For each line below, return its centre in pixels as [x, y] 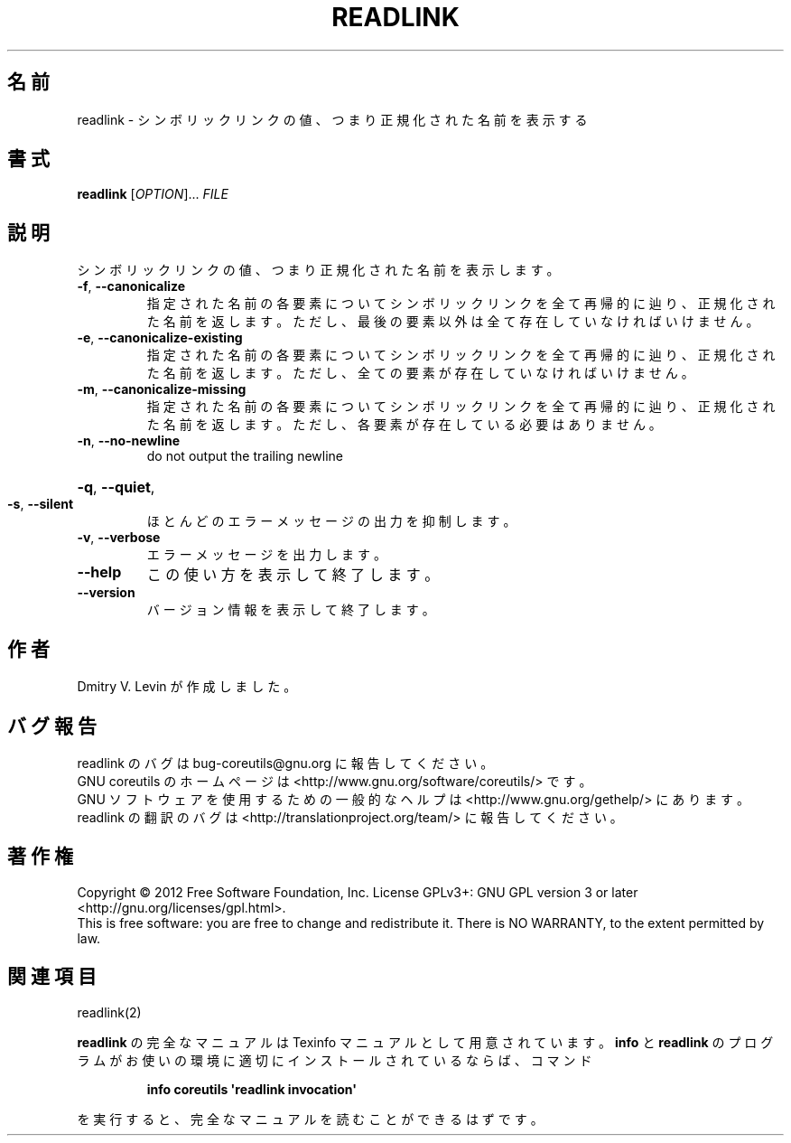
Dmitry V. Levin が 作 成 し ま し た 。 [187, 687]
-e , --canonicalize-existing [160, 338]
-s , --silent [41, 504]
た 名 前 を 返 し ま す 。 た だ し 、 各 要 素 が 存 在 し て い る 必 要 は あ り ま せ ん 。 [404, 425]
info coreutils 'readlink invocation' [252, 1089]
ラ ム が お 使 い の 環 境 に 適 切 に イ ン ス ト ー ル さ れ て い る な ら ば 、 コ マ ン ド [335, 1060]
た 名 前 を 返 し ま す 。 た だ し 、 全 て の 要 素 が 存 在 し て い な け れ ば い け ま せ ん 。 [420, 373]
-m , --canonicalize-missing [162, 389]
